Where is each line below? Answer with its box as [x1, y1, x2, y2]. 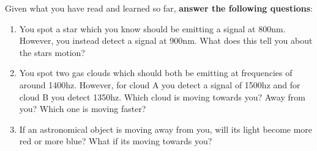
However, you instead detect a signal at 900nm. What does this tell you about [19, 34, 313, 47]
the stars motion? [19, 46, 85, 58]
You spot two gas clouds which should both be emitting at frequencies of [19, 66, 293, 79]
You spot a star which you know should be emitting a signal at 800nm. [19, 22, 286, 35]
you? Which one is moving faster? [19, 102, 146, 115]
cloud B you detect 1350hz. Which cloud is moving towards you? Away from [19, 90, 305, 103]
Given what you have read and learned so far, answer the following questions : [5, 2, 313, 14]
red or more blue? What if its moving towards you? [19, 135, 212, 147]
